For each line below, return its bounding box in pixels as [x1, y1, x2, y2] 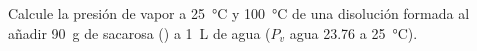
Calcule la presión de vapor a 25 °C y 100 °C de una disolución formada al [8, 3, 470, 23]
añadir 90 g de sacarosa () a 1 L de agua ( [8, 22, 271, 43]
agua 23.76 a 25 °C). [289, 22, 418, 43]
